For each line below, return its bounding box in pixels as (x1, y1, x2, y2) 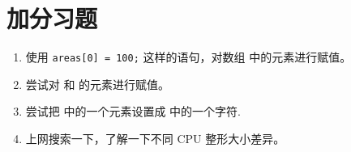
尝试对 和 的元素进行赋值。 (25, 75, 170, 92)
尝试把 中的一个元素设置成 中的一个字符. (25, 103, 242, 120)
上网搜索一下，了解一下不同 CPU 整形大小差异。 (25, 129, 285, 146)
